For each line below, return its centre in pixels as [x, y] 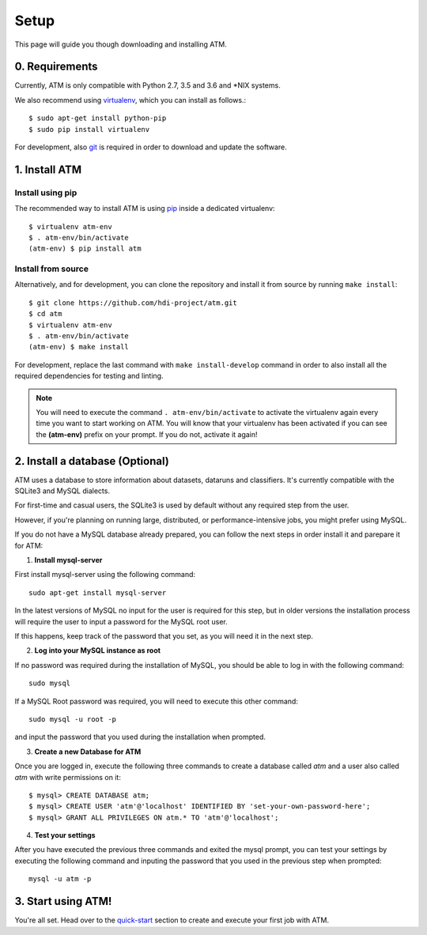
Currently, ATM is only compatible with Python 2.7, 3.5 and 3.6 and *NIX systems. [147, 85]
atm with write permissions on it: [68, 777]
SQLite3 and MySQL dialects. [62, 491]
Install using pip [46, 192]
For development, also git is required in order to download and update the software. [151, 147]
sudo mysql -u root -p [73, 719]
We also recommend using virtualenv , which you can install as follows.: [130, 100]
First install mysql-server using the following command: [105, 575]
